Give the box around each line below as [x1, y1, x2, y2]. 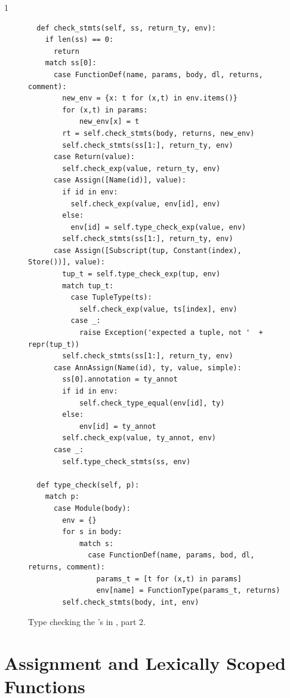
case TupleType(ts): [70, 293, 152, 302]
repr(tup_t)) [28, 340, 79, 349]
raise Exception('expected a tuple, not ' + [79, 328, 263, 337]
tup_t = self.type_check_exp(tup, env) [62, 270, 221, 279]
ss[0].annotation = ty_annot [62, 375, 178, 384]
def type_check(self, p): [36, 480, 140, 489]
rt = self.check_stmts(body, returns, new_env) [62, 129, 255, 138]
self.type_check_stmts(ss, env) [62, 457, 191, 466]
